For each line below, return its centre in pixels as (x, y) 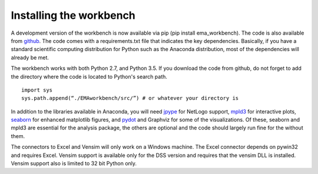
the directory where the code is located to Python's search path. (89, 76)
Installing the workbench (73, 15)
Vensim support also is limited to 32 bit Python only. (74, 163)
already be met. (30, 57)
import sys (37, 90)
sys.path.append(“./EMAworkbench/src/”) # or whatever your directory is (130, 98)
